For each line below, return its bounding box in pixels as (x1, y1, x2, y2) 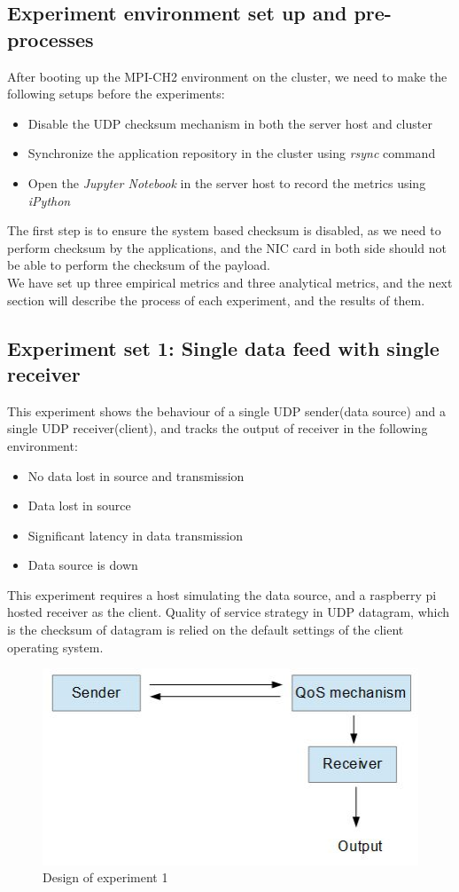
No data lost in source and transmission (27, 466, 245, 485)
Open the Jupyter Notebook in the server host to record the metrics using (27, 173, 426, 192)
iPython (27, 191, 71, 209)
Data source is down (27, 556, 138, 574)
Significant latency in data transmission (27, 525, 243, 544)
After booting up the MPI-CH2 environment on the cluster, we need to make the (7, 67, 447, 85)
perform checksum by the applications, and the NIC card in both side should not (7, 238, 447, 257)
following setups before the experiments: (7, 84, 225, 103)
